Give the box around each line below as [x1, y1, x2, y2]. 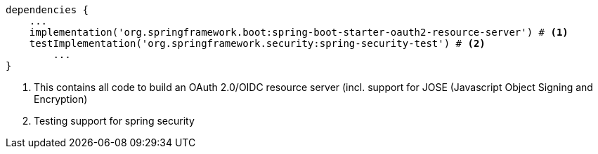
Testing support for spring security [34, 115, 195, 127]
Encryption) [34, 93, 88, 105]
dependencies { [6, 4, 89, 15]
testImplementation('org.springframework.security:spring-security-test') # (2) [29, 38, 486, 49]
